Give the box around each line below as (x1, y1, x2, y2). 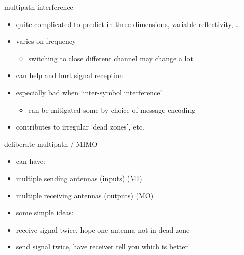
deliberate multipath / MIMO (4, 138, 98, 149)
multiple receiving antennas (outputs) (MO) (16, 190, 154, 200)
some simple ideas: (16, 207, 74, 218)
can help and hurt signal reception (16, 70, 123, 81)
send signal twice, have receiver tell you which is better (16, 241, 188, 252)
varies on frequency (16, 36, 76, 46)
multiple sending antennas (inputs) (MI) (16, 172, 142, 183)
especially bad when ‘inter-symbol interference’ (16, 87, 162, 97)
